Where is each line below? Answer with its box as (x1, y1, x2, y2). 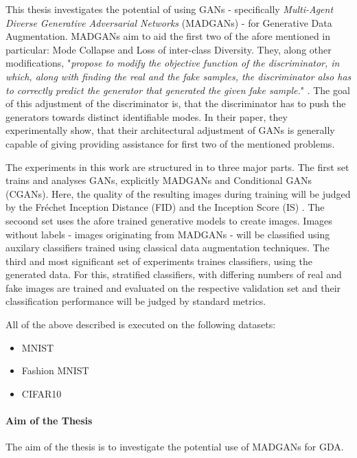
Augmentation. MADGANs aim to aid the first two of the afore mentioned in (5, 29, 331, 43)
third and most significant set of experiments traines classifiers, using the (5, 253, 312, 268)
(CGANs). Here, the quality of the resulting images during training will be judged (5, 186, 351, 201)
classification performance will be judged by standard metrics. (5, 294, 266, 308)
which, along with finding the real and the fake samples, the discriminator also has (5, 69, 352, 83)
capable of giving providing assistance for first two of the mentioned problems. (5, 136, 335, 150)
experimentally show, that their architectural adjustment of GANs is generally (5, 123, 335, 137)
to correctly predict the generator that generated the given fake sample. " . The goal (5, 82, 350, 97)
